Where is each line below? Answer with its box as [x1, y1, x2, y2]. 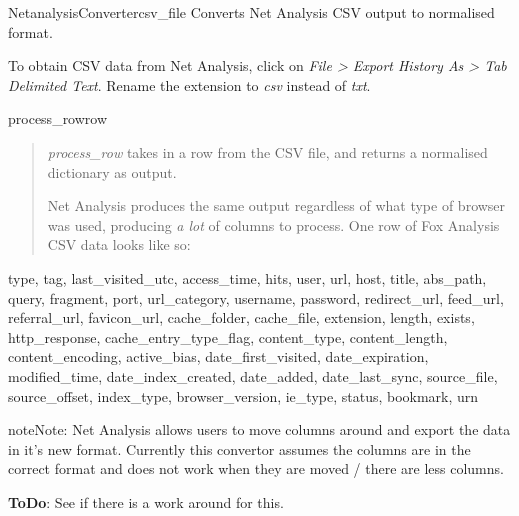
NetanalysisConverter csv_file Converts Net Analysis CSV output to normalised [8, 2, 495, 22]
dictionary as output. [47, 161, 177, 182]
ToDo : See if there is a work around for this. [8, 491, 284, 512]
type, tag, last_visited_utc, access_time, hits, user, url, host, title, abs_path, [8, 267, 487, 288]
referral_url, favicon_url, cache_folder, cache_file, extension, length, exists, [8, 307, 475, 328]
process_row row [8, 108, 108, 129]
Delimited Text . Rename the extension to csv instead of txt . [8, 74, 371, 95]
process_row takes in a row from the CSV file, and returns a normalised [47, 141, 488, 162]
